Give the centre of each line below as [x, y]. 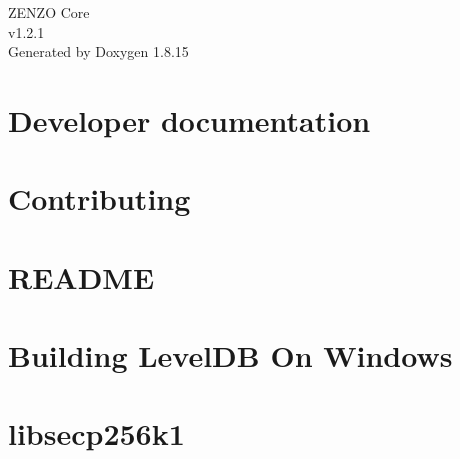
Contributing [99, 198]
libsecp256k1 [96, 433]
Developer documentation [189, 119]
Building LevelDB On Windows [230, 355]
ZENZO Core [49, 12]
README [81, 276]
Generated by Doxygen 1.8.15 [98, 51]
